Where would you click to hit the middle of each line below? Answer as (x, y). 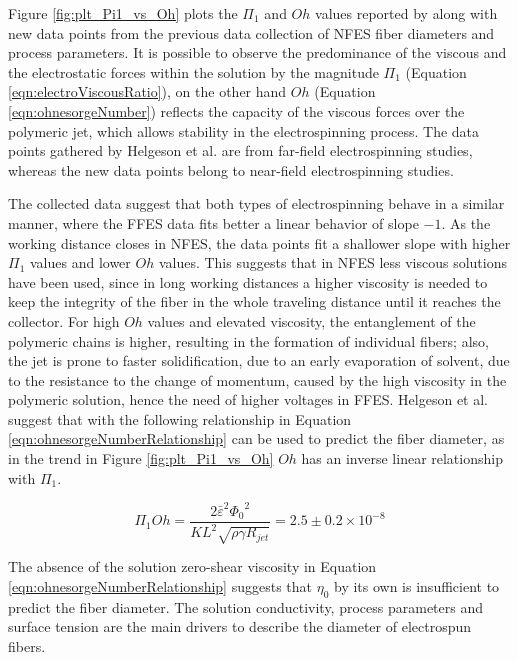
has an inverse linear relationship (402, 458)
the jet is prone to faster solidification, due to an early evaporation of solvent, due (259, 360)
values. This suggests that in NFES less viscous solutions (333, 262)
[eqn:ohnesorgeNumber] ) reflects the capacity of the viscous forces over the (236, 110)
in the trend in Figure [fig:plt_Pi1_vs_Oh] (141, 458)
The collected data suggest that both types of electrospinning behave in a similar (256, 203)
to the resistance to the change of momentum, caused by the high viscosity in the (257, 379)
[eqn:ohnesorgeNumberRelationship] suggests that (160, 585)
